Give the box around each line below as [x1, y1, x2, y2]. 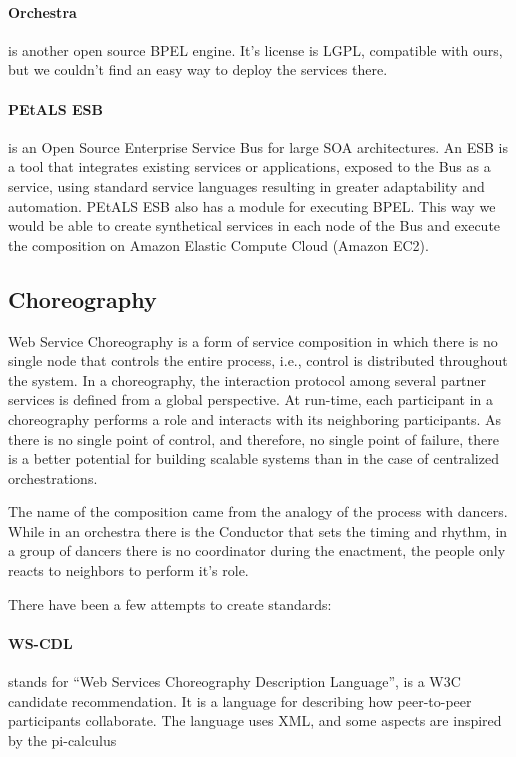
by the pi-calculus [8, 729, 117, 750]
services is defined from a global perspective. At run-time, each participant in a [8, 389, 494, 410]
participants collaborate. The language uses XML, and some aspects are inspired [8, 710, 502, 731]
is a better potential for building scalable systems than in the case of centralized [8, 448, 499, 469]
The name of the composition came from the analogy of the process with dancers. [8, 501, 508, 522]
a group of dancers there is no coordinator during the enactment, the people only [8, 540, 506, 561]
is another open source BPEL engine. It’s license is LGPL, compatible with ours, [8, 39, 503, 60]
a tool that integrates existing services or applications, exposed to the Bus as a [8, 156, 491, 177]
